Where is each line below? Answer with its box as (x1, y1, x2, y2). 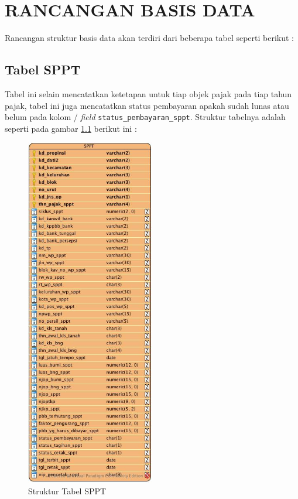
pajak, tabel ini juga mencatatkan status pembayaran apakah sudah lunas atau (5, 99, 289, 111)
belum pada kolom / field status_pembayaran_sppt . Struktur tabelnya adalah (5, 111, 286, 123)
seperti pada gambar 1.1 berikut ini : (5, 122, 137, 134)
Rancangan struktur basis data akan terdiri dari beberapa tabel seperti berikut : (5, 32, 294, 44)
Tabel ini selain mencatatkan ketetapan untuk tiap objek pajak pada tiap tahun (5, 87, 292, 100)
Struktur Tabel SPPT (28, 484, 107, 497)
